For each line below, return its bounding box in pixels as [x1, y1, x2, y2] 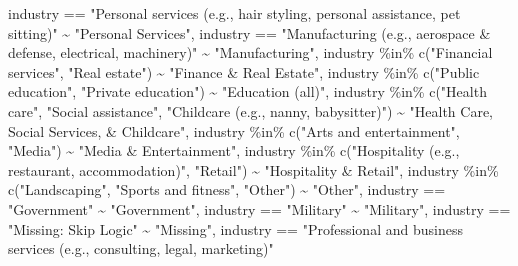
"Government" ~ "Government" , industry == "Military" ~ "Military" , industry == [8, 198, 511, 219]
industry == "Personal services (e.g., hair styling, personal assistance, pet [8, 3, 461, 23]
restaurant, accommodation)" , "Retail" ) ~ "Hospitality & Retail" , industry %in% [8, 159, 499, 180]
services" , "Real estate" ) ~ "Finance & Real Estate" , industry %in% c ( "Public [8, 61, 480, 82]
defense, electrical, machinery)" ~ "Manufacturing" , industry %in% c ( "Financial [8, 42, 493, 63]
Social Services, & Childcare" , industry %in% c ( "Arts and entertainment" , [8, 120, 460, 141]
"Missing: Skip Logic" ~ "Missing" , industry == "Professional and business [8, 218, 463, 239]
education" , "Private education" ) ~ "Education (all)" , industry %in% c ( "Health [8, 81, 487, 102]
